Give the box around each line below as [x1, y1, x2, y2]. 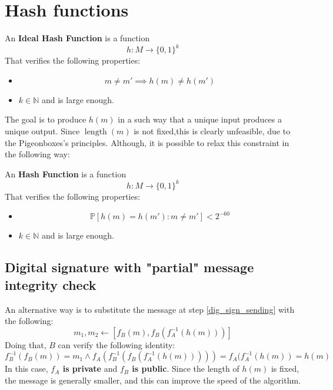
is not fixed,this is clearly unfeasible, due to [134, 125, 291, 137]
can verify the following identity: [58, 338, 175, 351]
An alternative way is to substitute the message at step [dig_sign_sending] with [5, 303, 295, 315]
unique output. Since [5, 125, 80, 137]
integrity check [5, 275, 96, 293]
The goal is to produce [5, 113, 86, 125]
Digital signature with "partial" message [5, 258, 254, 276]
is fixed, [271, 362, 299, 375]
